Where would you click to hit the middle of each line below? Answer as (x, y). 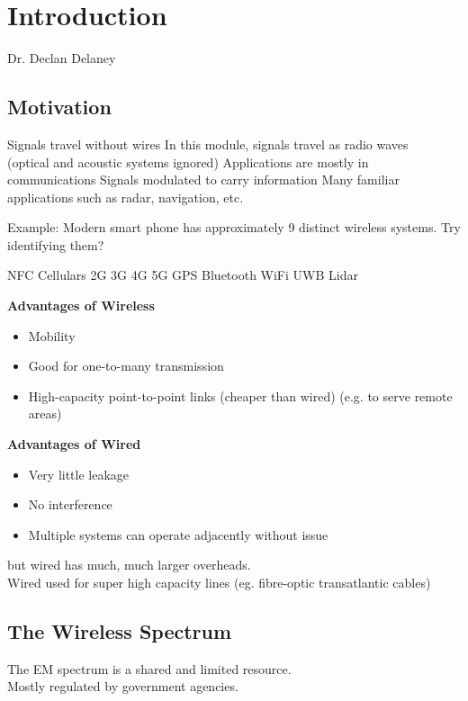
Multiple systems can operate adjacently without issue (178, 534)
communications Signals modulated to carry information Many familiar (203, 180)
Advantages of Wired (74, 444)
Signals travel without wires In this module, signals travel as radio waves (208, 144)
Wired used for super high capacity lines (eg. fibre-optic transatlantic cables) (219, 583)
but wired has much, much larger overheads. (129, 565)
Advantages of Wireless (81, 306)
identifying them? (56, 244)
